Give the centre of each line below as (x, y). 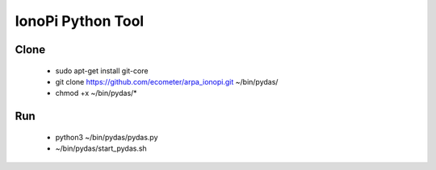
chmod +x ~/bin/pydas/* (96, 93)
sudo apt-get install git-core (102, 70)
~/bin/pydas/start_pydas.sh (101, 148)
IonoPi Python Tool (80, 21)
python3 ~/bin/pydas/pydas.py (107, 137)
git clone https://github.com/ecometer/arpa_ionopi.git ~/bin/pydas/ (167, 81)
